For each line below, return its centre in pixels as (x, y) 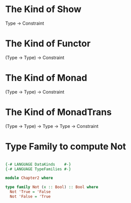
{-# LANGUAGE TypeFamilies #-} (38, 169)
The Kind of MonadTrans (59, 112)
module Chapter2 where (29, 178)
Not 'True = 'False (30, 192)
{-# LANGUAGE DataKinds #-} (38, 164)
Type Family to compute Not (66, 146)
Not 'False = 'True (30, 197)
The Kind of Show (43, 9)
